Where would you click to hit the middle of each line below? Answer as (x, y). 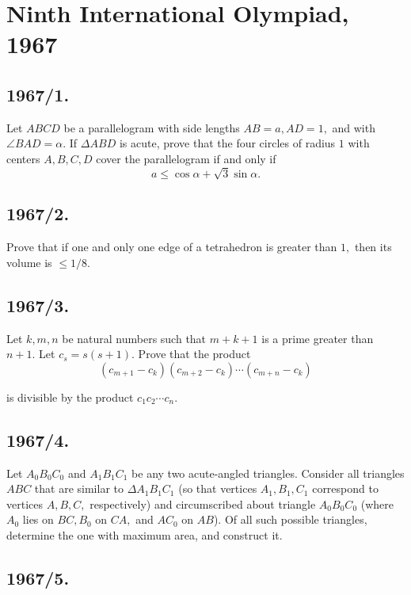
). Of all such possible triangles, (290, 519)
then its (373, 247)
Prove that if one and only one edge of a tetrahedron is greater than (172, 247)
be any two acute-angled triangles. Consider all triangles (268, 473)
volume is (29, 262)
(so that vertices (218, 488)
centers (23, 158)
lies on (38, 519)
